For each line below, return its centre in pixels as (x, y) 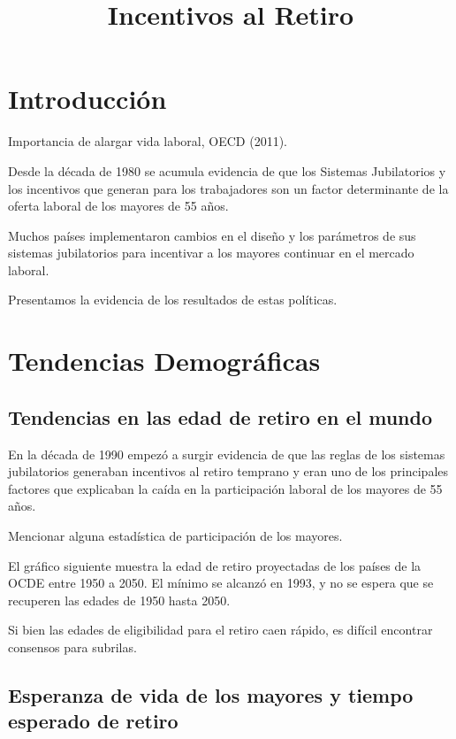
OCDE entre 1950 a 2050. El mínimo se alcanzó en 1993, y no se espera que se (221, 583)
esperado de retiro (93, 721)
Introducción (87, 99)
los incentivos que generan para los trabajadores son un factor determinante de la (228, 188)
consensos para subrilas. (72, 647)
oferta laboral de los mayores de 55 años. (118, 206)
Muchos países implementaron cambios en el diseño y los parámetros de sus (212, 235)
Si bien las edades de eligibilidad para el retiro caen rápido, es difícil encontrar (220, 630)
